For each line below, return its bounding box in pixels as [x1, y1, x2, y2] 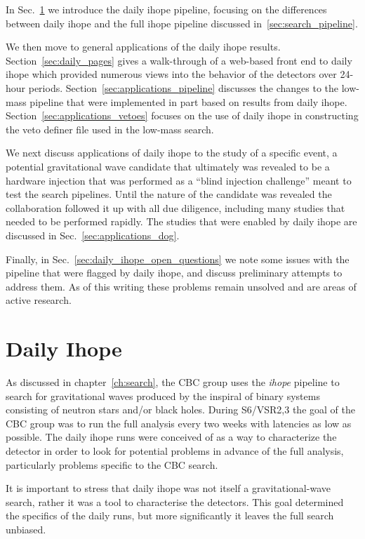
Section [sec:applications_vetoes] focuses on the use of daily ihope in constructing [6, 108, 359, 123]
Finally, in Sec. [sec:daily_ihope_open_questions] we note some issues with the [6, 251, 350, 266]
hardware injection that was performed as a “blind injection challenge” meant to [6, 173, 352, 187]
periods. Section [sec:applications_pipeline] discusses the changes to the [28, 80, 338, 95]
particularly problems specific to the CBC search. [6, 457, 218, 472]
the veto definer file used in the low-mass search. [6, 121, 214, 136]
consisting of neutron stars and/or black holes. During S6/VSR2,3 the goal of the [6, 402, 355, 417]
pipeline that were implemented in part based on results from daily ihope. [29, 94, 347, 109]
